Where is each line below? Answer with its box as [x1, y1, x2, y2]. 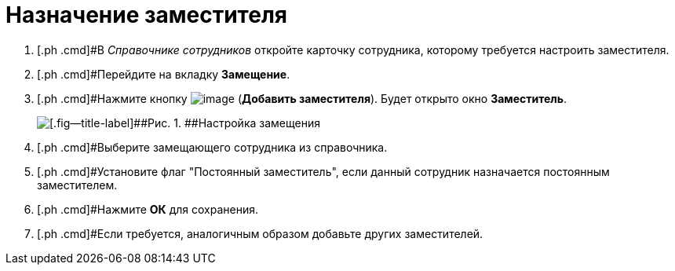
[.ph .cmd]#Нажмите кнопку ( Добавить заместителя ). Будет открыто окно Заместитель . [37, 91, 567, 105]
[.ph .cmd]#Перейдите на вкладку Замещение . [37, 67, 290, 81]
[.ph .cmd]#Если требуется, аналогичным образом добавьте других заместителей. [37, 226, 483, 240]
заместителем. [37, 178, 118, 192]
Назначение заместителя [5, 2, 287, 28]
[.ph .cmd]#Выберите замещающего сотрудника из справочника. [37, 140, 388, 154]
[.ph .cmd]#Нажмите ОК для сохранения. [37, 202, 258, 216]
